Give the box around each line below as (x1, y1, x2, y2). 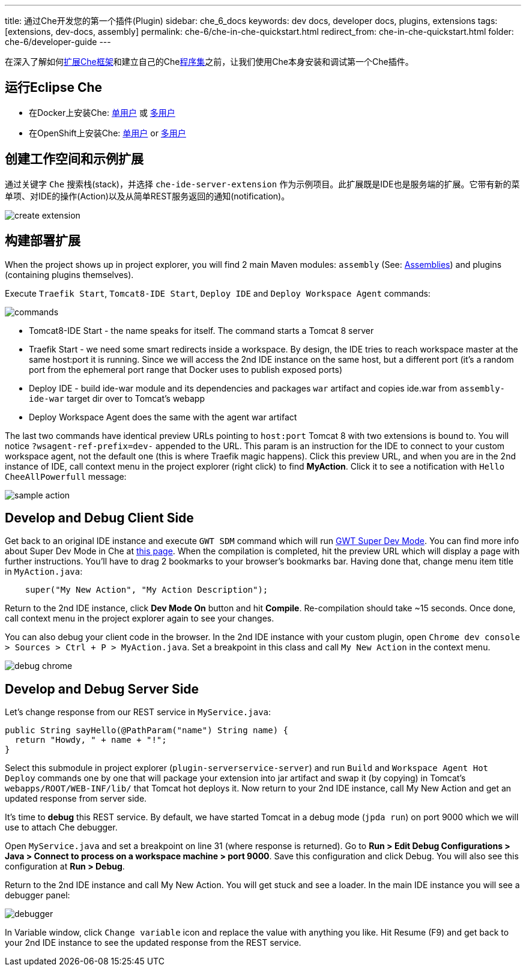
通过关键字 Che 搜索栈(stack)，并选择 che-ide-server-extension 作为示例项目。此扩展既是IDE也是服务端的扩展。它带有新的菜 (5, 178, 520, 189)
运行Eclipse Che (5, 80, 103, 95)
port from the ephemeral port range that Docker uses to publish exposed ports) (29, 364, 342, 375)
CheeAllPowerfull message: (5, 471, 127, 482)
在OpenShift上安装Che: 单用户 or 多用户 (29, 127, 186, 138)
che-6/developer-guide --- (5, 37, 111, 47)
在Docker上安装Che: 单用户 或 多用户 (29, 107, 175, 118)
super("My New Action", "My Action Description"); (25, 585, 268, 595)
